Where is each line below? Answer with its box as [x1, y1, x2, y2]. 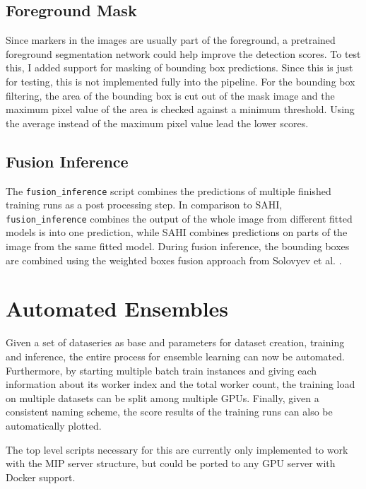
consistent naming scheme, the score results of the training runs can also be [6, 404, 333, 419]
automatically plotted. [6, 418, 102, 432]
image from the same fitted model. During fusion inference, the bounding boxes [6, 239, 350, 254]
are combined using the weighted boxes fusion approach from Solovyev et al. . [6, 252, 342, 267]
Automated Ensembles [6, 294, 229, 323]
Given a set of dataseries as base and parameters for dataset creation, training [6, 335, 345, 350]
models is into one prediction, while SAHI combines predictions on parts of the [6, 225, 348, 240]
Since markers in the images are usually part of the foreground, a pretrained [6, 33, 336, 47]
